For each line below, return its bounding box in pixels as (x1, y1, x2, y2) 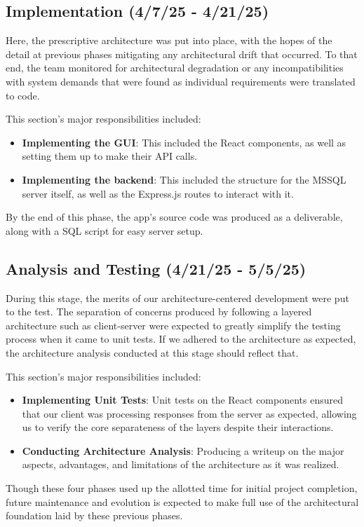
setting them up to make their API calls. (22, 149, 198, 163)
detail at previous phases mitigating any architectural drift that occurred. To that (6, 46, 358, 61)
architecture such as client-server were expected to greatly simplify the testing (6, 317, 341, 332)
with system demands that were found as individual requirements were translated (6, 74, 356, 88)
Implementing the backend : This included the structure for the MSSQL (22, 172, 346, 186)
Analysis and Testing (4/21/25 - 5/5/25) (6, 257, 306, 279)
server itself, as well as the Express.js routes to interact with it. (22, 186, 294, 200)
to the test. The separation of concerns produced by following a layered (6, 304, 312, 319)
